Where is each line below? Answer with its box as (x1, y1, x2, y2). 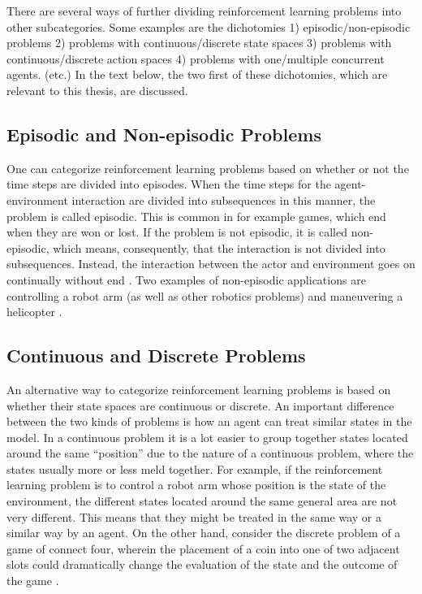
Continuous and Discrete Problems (6, 343, 306, 368)
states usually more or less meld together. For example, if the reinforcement (6, 460, 383, 477)
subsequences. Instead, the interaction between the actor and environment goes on (6, 255, 416, 272)
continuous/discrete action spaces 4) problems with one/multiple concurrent (6, 50, 385, 67)
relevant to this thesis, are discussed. (6, 81, 188, 98)
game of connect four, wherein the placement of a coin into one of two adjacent (6, 540, 400, 557)
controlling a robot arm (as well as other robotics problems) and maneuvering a (6, 287, 403, 304)
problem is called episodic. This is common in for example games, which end (6, 207, 386, 224)
